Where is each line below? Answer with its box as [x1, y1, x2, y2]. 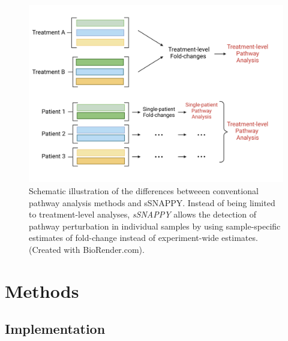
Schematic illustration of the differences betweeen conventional [29, 185, 259, 197]
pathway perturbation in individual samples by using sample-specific [29, 219, 281, 232]
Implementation [5, 319, 106, 338]
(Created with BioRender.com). [29, 243, 145, 256]
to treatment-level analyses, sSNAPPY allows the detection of [29, 208, 257, 221]
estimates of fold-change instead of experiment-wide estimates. [29, 231, 258, 244]
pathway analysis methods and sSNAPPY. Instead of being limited [29, 196, 275, 209]
